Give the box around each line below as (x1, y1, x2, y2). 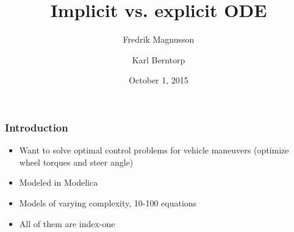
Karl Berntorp (132, 53, 185, 66)
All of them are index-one (19, 217, 115, 230)
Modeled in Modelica (19, 176, 98, 189)
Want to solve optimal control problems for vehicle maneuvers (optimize (19, 144, 289, 156)
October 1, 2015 (129, 74, 188, 86)
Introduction (5, 119, 68, 135)
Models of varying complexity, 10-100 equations (19, 196, 197, 209)
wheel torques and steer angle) (19, 155, 134, 168)
